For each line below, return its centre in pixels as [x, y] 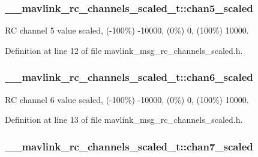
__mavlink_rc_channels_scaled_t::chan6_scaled [129, 77]
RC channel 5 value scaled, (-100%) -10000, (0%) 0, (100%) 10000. [127, 30]
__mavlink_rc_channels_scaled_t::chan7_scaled [129, 146]
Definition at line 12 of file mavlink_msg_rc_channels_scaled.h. [124, 50]
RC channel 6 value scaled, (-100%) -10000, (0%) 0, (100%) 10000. [127, 99]
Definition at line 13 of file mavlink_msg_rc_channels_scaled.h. [124, 120]
